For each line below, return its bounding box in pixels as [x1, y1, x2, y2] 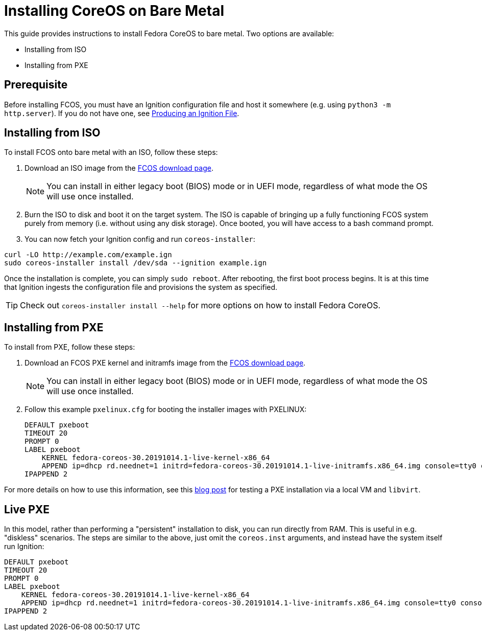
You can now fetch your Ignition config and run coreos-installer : [25, 235, 255, 244]
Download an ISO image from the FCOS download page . [25, 164, 213, 173]
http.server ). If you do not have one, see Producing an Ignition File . [4, 108, 239, 118]
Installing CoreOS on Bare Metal [4, 2, 225, 19]
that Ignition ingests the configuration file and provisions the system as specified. [4, 283, 278, 292]
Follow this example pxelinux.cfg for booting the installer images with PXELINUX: [25, 405, 307, 414]
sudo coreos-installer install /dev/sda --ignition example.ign [4, 259, 267, 267]
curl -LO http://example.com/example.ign [4, 251, 172, 259]
